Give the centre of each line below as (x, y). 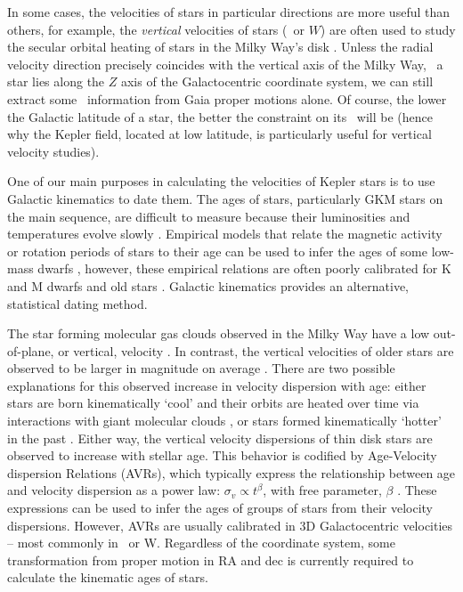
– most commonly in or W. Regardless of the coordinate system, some (201, 543)
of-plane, (31, 350)
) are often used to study (388, 29)
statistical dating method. (77, 303)
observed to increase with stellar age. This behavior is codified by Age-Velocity (222, 455)
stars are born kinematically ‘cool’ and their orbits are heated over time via (213, 403)
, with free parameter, (322, 490)
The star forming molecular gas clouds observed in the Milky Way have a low (219, 333)
